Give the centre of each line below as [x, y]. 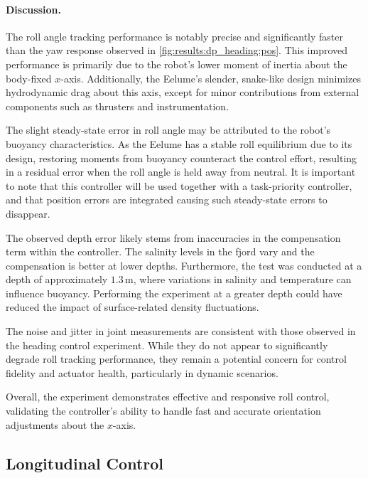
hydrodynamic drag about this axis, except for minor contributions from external [183, 92]
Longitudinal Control [85, 463]
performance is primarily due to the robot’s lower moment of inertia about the [177, 64]
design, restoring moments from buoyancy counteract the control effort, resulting [182, 158]
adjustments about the [55, 424]
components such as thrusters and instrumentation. [118, 106]
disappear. [28, 213]
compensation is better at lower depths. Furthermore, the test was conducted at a [184, 265]
